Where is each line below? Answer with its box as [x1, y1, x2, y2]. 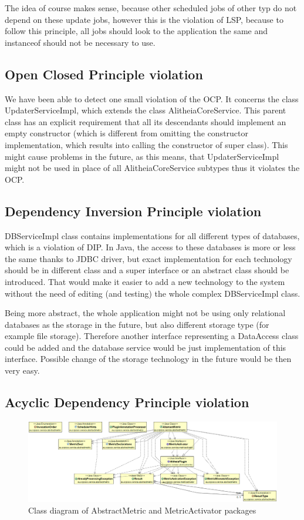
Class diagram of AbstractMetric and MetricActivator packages [28, 504, 256, 516]
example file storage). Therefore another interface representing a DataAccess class [5, 330, 299, 342]
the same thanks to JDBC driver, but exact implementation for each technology [5, 252, 292, 264]
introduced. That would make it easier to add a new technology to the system [5, 275, 285, 287]
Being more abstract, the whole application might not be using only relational [5, 307, 286, 319]
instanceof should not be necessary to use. [5, 36, 156, 48]
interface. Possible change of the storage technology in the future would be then [5, 353, 292, 365]
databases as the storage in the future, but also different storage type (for [5, 318, 269, 330]
